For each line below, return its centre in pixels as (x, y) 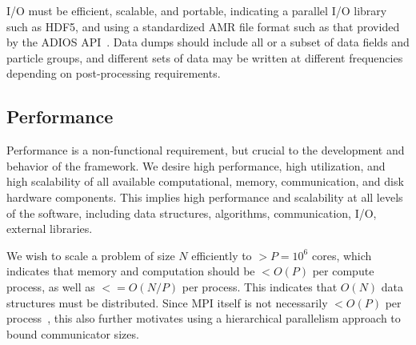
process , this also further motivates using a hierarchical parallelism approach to (204, 318)
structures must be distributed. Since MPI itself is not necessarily (167, 302)
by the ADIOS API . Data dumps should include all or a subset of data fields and (208, 42)
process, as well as (51, 286)
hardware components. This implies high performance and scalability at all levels (205, 197)
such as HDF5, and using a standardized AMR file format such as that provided (203, 26)
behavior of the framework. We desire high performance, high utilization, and (196, 165)
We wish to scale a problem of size (91, 255)
